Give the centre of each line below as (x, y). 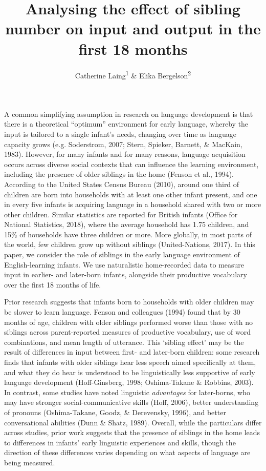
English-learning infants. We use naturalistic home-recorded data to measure (124, 264)
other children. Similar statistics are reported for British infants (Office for (121, 214)
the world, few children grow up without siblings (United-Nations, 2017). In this (130, 244)
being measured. (30, 462)
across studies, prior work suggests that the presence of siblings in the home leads (132, 432)
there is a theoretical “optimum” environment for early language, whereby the (126, 124)
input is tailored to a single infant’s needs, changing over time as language (120, 134)
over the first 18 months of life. (53, 284)
